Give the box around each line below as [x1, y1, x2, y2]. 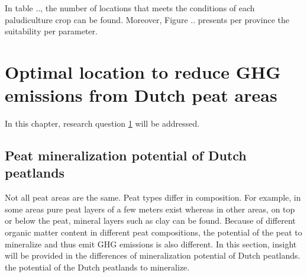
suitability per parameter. [5, 25, 98, 37]
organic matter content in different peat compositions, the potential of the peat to [5, 226, 302, 239]
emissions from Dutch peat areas [5, 83, 277, 107]
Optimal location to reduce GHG [5, 59, 281, 83]
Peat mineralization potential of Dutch [5, 146, 247, 165]
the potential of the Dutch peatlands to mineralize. [5, 260, 190, 273]
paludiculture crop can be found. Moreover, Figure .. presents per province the [5, 13, 289, 25]
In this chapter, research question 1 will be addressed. [5, 117, 200, 130]
